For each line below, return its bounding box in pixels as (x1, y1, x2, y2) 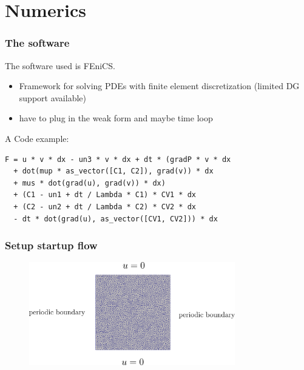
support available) (19, 91, 86, 104)
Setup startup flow (5, 238, 98, 253)
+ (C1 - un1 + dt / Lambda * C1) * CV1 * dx (13, 190, 196, 200)
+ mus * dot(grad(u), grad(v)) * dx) (13, 178, 166, 187)
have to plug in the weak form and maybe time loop (19, 112, 213, 124)
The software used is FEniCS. (5, 59, 115, 72)
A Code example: (5, 132, 69, 144)
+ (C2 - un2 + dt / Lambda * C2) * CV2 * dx (13, 202, 196, 211)
